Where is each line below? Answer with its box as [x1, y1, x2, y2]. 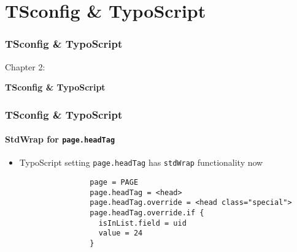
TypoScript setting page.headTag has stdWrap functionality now [19, 156, 263, 169]
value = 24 [98, 229, 143, 238]
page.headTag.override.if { [90, 209, 204, 218]
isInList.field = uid [98, 218, 187, 228]
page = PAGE [90, 178, 139, 187]
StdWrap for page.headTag [5, 133, 115, 146]
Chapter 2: [5, 60, 45, 73]
